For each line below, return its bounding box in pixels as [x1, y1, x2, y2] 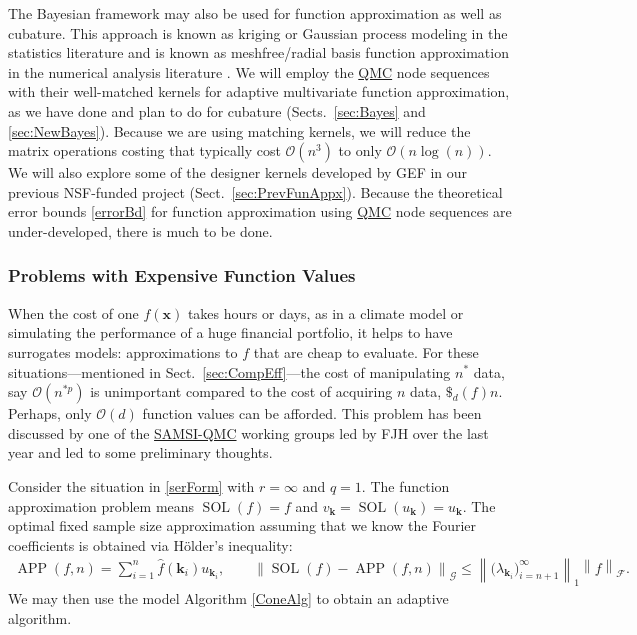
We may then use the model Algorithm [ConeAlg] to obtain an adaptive [8, 588, 449, 609]
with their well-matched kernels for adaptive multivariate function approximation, [8, 81, 510, 102]
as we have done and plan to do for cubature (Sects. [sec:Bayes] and [8, 100, 426, 121]
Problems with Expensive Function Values [8, 263, 356, 288]
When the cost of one [8, 302, 139, 323]
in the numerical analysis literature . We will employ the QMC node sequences [8, 61, 490, 82]
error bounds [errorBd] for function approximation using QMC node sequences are [8, 201, 512, 222]
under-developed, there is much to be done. [8, 220, 273, 241]
